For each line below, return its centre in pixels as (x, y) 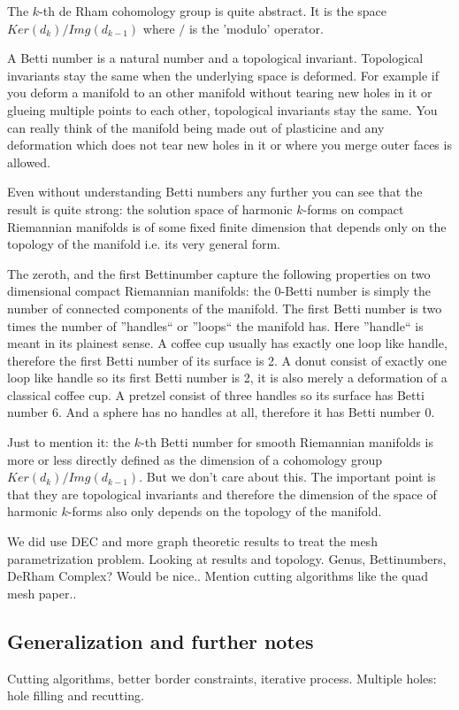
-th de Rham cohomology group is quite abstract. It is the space (213, 11)
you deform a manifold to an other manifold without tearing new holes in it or (220, 93)
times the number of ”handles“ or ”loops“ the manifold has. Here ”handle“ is (215, 325)
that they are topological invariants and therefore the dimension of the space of (222, 494)
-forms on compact (353, 208)
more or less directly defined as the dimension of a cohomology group (195, 459)
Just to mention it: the (69, 442)
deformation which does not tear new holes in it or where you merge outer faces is (229, 145)
